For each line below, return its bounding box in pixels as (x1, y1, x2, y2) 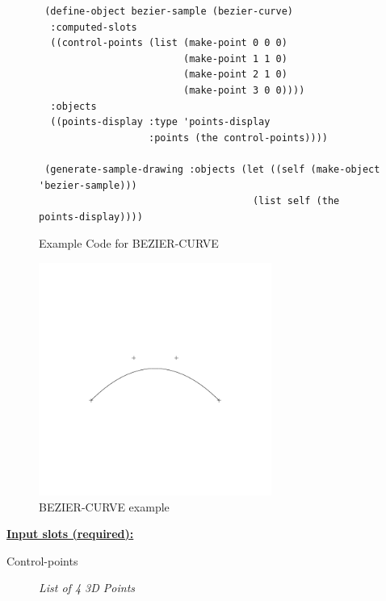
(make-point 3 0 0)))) (183, 84, 305, 96)
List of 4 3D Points (39, 579, 136, 596)
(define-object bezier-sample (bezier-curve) (44, 6, 293, 17)
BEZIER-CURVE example (39, 498, 170, 515)
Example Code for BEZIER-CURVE (39, 235, 219, 252)
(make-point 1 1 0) (183, 52, 287, 65)
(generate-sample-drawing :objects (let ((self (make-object (44, 163, 380, 175)
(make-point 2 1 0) (183, 69, 287, 81)
